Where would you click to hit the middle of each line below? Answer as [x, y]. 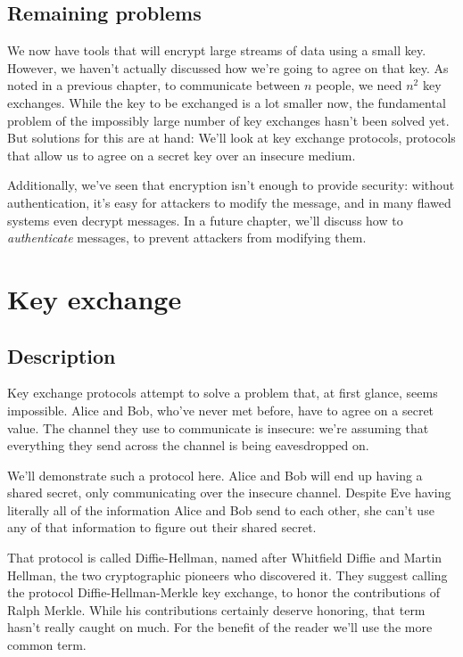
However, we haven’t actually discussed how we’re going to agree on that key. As [228, 67]
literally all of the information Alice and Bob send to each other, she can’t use [221, 509]
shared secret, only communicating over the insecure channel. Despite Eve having [229, 493]
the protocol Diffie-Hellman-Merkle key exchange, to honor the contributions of [223, 592]
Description [62, 355]
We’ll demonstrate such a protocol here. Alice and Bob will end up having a [215, 475]
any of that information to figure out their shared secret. [162, 527]
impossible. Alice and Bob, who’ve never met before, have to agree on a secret [221, 410]
